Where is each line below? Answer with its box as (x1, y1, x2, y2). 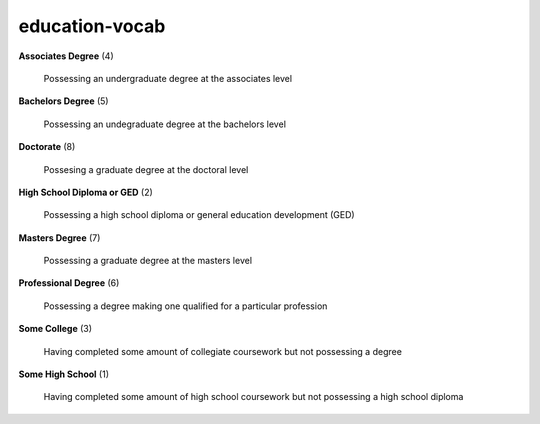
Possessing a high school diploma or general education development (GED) (43, 209, 355, 221)
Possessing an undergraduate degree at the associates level (43, 72, 293, 84)
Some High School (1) (18, 368, 110, 380)
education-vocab (18, 15, 166, 37)
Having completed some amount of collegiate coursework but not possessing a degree (43, 345, 402, 357)
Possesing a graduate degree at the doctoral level (43, 163, 249, 175)
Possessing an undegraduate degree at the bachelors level (43, 118, 287, 130)
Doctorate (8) (18, 141, 76, 153)
